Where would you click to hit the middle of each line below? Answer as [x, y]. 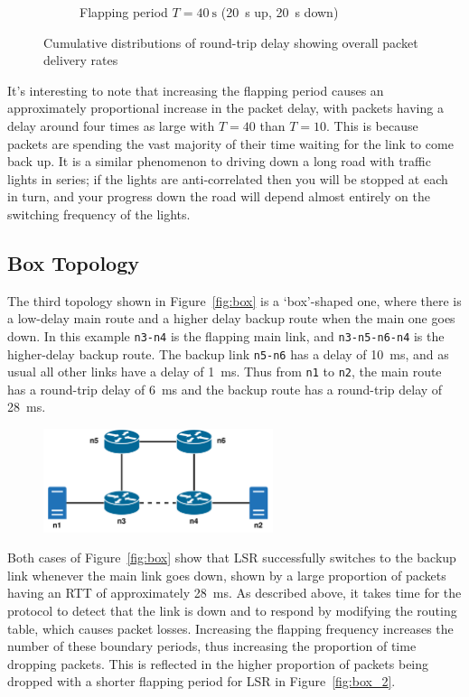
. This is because [372, 125]
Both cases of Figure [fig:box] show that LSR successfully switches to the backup [232, 558]
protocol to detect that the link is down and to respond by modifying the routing [232, 611]
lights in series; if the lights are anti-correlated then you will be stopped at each [228, 178]
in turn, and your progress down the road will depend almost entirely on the [219, 196]
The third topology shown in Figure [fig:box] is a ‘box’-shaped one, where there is [234, 300]
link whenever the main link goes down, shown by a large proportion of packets [227, 575]
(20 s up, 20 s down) [280, 12]
